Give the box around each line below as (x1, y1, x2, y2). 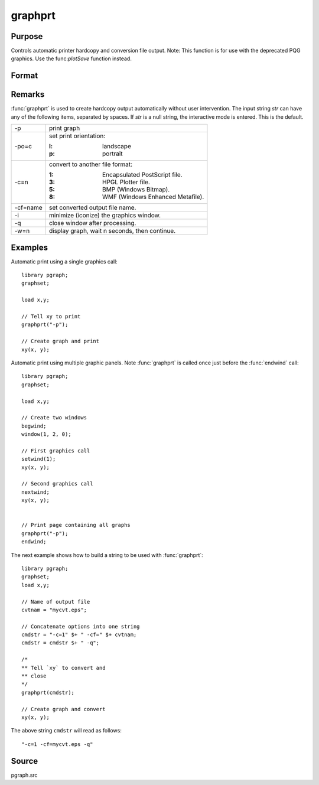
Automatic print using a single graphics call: (11, 258, 118, 265)
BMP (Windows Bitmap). (102, 185, 170, 194)
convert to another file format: (49, 160, 133, 168)
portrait (102, 149, 123, 158)
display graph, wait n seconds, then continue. (49, 227, 176, 235)
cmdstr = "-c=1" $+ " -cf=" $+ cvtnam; (21, 631, 137, 638)
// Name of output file (21, 598, 90, 605)
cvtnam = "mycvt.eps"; (21, 606, 87, 613)
